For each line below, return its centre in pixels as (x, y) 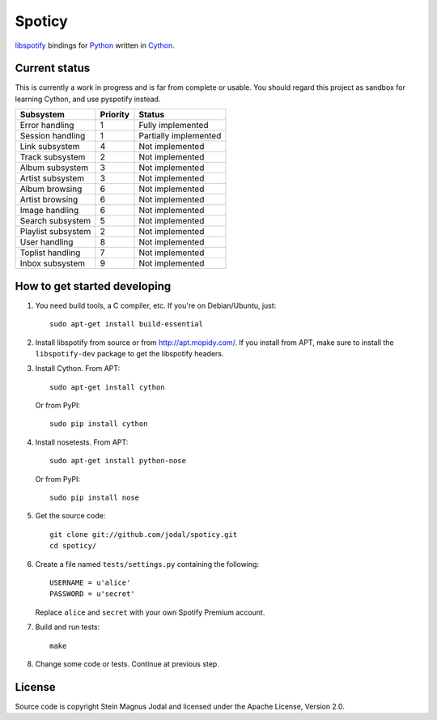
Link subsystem (50, 147)
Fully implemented (174, 126)
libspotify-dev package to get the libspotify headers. (129, 353)
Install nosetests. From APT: (82, 442)
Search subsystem (55, 221)
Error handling (47, 126)
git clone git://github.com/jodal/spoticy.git (144, 534)
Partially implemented (180, 136)
